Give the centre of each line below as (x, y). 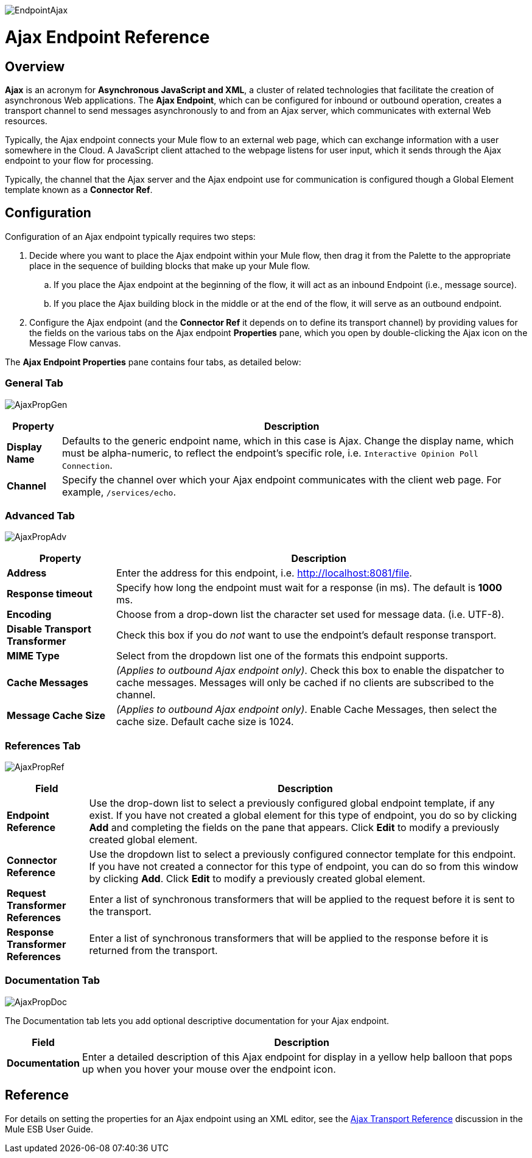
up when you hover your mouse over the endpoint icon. (209, 1069)
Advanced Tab (40, 515)
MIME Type (33, 656)
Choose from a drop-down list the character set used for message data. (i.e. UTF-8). (310, 615)
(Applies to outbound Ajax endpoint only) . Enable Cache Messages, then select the (306, 710)
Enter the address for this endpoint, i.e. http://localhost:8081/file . (264, 573)
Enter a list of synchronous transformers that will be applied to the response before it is (289, 939)
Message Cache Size (56, 716)
